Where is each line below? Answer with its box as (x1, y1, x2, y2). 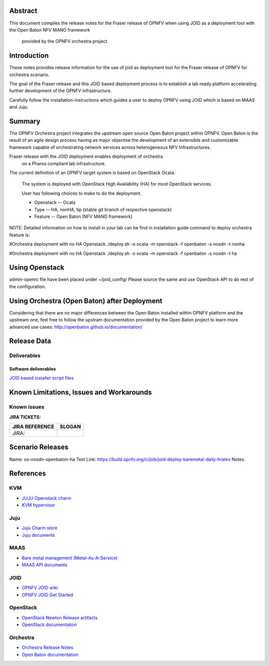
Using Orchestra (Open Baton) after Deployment (9, 296, 162, 305)
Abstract (9, 7, 37, 15)
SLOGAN (59, 423, 81, 430)
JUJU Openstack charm (21, 495, 71, 501)
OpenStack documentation (21, 621, 77, 628)
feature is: (9, 232, 30, 238)
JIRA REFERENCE (12, 423, 54, 430)
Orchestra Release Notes (21, 644, 73, 650)
